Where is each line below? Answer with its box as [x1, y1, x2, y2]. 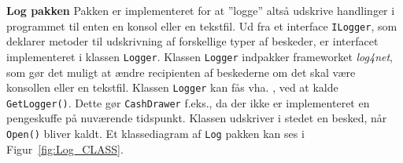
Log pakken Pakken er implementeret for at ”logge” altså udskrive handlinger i [6, 2, 395, 18]
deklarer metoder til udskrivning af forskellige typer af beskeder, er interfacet [6, 33, 379, 49]
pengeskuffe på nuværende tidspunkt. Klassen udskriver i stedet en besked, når [6, 110, 387, 126]
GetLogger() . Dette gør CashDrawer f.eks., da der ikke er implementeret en [6, 94, 370, 110]
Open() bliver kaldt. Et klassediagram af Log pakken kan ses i [6, 125, 305, 141]
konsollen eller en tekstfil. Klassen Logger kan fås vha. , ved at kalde [6, 79, 338, 96]
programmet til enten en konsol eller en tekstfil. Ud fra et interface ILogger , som [6, 17, 397, 34]
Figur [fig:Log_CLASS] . [6, 140, 124, 157]
